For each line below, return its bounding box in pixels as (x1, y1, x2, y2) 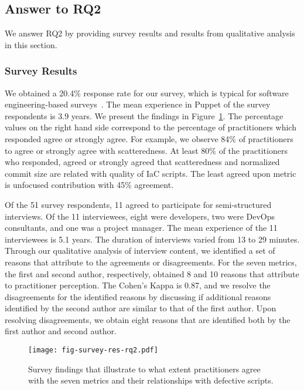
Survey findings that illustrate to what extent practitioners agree (28, 362, 261, 375)
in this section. (5, 38, 57, 51)
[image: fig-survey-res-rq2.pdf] (28, 346, 158, 355)
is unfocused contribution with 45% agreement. (5, 179, 174, 191)
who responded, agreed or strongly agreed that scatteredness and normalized (5, 156, 280, 168)
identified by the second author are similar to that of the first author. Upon (5, 302, 276, 314)
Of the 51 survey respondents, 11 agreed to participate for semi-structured (5, 198, 272, 210)
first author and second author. (5, 325, 117, 337)
